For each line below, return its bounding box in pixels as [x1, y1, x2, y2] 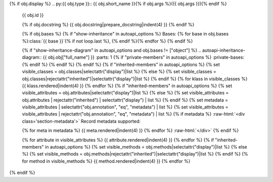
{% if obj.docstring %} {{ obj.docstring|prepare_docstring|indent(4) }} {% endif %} [22, 21, 195, 27]
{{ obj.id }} [22, 12, 44, 18]
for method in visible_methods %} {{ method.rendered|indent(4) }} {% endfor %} [22, 158, 191, 164]
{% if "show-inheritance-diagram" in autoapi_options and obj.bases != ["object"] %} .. [22, 47, 202, 53]
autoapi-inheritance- [202, 47, 245, 53]
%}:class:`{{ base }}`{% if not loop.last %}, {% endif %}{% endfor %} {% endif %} [22, 38, 193, 44]
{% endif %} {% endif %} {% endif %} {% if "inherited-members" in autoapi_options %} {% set [22, 61, 220, 67]
